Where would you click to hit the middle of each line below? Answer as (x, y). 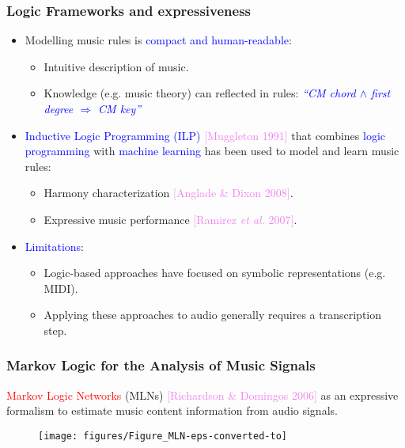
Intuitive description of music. (116, 66)
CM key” (120, 108)
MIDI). (61, 288)
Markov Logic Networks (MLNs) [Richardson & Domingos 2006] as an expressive (202, 395)
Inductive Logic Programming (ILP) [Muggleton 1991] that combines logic (205, 135)
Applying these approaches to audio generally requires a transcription (213, 315)
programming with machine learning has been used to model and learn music (212, 151)
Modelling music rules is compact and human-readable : (158, 40)
